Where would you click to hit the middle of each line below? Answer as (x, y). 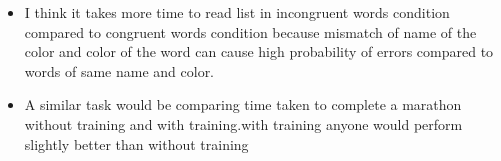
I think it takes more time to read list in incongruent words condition (237, 12)
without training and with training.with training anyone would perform (243, 123)
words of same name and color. (119, 70)
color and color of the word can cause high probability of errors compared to (259, 51)
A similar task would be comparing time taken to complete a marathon (243, 104)
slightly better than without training (136, 143)
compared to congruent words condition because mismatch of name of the (250, 31)
